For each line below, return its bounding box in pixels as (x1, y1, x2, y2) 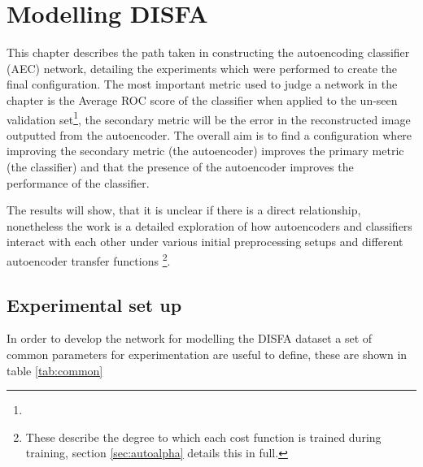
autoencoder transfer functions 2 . (7, 249, 171, 269)
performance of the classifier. (7, 174, 150, 191)
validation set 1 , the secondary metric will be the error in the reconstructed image (7, 108, 411, 128)
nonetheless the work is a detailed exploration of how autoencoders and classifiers (7, 217, 412, 234)
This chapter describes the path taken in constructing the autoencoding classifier (7, 44, 410, 61)
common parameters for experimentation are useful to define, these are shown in (7, 345, 408, 362)
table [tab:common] (7, 361, 103, 378)
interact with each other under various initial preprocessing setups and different (7, 233, 403, 250)
